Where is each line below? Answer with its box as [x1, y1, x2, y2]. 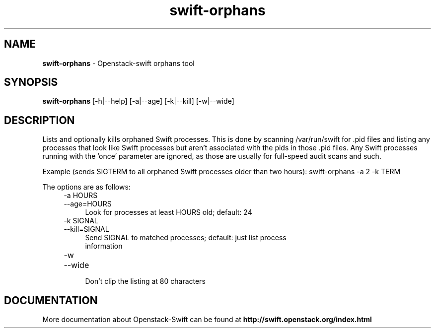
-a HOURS [64, 191, 98, 200]
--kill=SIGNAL [64, 225, 109, 234]
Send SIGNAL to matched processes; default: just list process [85, 233, 287, 242]
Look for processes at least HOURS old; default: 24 [85, 208, 252, 217]
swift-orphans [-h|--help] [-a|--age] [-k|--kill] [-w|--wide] [42, 97, 234, 106]
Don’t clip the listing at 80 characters [85, 277, 206, 286]
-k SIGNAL [64, 216, 98, 225]
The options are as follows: [42, 183, 131, 192]
